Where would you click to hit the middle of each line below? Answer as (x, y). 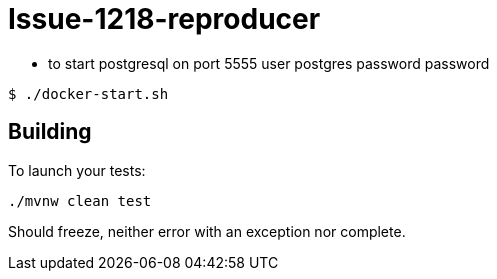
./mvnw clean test (80, 200)
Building (50, 132)
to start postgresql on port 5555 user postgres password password (269, 63)
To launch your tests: (77, 170)
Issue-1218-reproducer (164, 19)
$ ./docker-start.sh (88, 93)
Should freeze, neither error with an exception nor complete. (207, 231)
